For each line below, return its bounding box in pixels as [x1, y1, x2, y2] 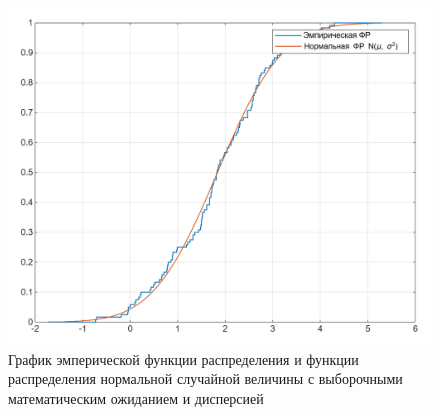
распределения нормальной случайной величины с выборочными [8, 368, 403, 389]
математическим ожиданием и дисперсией [8, 387, 264, 408]
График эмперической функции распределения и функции [8, 348, 359, 369]
